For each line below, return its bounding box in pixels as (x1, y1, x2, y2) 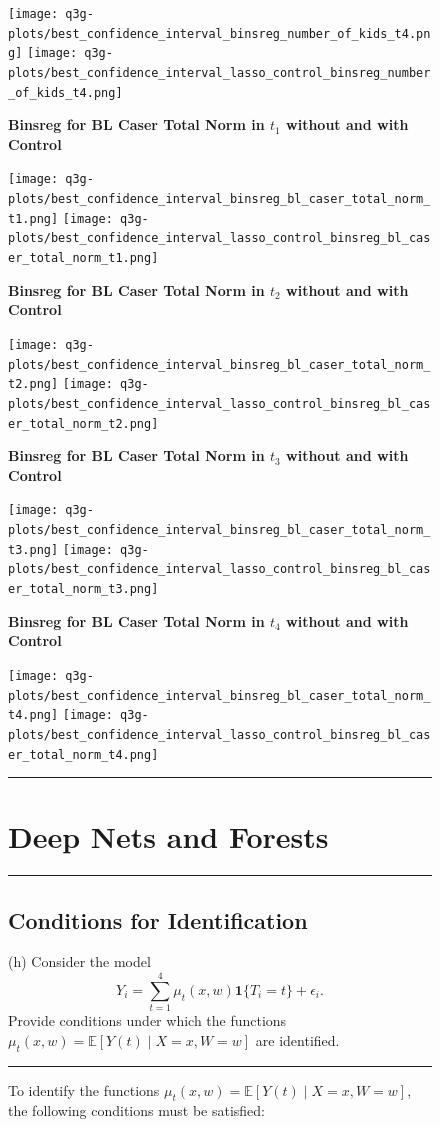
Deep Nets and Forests (8, 816, 329, 857)
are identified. (255, 1029, 340, 1050)
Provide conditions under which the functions (8, 1010, 287, 1031)
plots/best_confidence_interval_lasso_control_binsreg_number (8, 65, 431, 80)
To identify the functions (8, 1079, 160, 1100)
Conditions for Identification (8, 904, 308, 935)
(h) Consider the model (8, 951, 151, 972)
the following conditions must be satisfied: (8, 1100, 265, 1121)
